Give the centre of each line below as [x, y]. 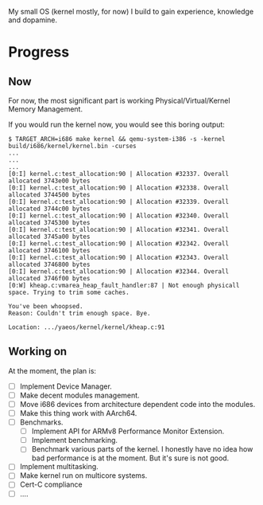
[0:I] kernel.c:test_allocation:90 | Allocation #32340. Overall [118, 216]
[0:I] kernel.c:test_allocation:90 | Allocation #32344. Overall [118, 272]
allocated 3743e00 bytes [49, 181]
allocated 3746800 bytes [49, 264]
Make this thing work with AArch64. [78, 413]
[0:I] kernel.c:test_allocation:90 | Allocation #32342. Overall [118, 244]
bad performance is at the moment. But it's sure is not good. [130, 458]
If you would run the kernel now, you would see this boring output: [116, 124]
